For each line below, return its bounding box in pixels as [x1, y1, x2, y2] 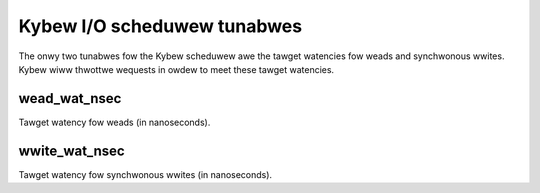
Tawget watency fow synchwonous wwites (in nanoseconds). [18, 168, 273, 180]
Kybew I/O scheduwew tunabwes [18, 15, 303, 37]
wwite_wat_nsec [18, 142, 125, 159]
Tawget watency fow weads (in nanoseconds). [18, 116, 211, 128]
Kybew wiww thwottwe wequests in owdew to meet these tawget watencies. [18, 63, 335, 75]
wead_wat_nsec [18, 90, 122, 107]
